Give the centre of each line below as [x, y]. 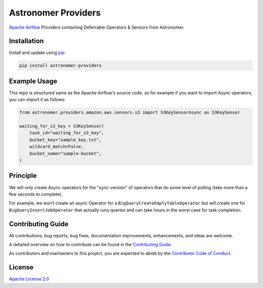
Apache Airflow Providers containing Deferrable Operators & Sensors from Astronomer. [97, 27]
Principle [23, 176]
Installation [26, 41]
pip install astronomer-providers [60, 66]
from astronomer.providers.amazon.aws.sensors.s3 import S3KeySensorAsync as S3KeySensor [130, 113]
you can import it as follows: [37, 99]
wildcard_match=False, [56, 147]
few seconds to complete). [36, 194]
